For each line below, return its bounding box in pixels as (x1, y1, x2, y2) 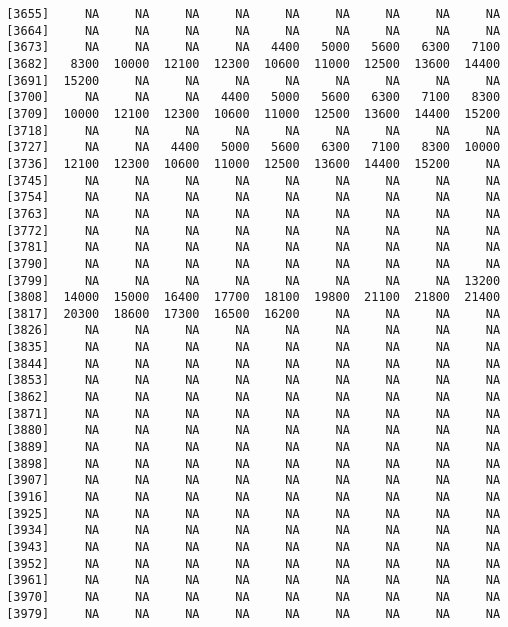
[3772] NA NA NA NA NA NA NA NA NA (6, 223, 501, 238)
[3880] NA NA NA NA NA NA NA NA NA (6, 423, 501, 438)
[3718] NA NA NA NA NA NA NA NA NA (6, 123, 501, 138)
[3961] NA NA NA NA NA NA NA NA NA (6, 573, 501, 588)
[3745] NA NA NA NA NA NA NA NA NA (6, 173, 501, 188)
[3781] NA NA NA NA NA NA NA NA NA (6, 240, 501, 255)
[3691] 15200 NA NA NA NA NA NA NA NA (6, 73, 501, 88)
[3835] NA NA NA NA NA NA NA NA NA (6, 340, 501, 355)
